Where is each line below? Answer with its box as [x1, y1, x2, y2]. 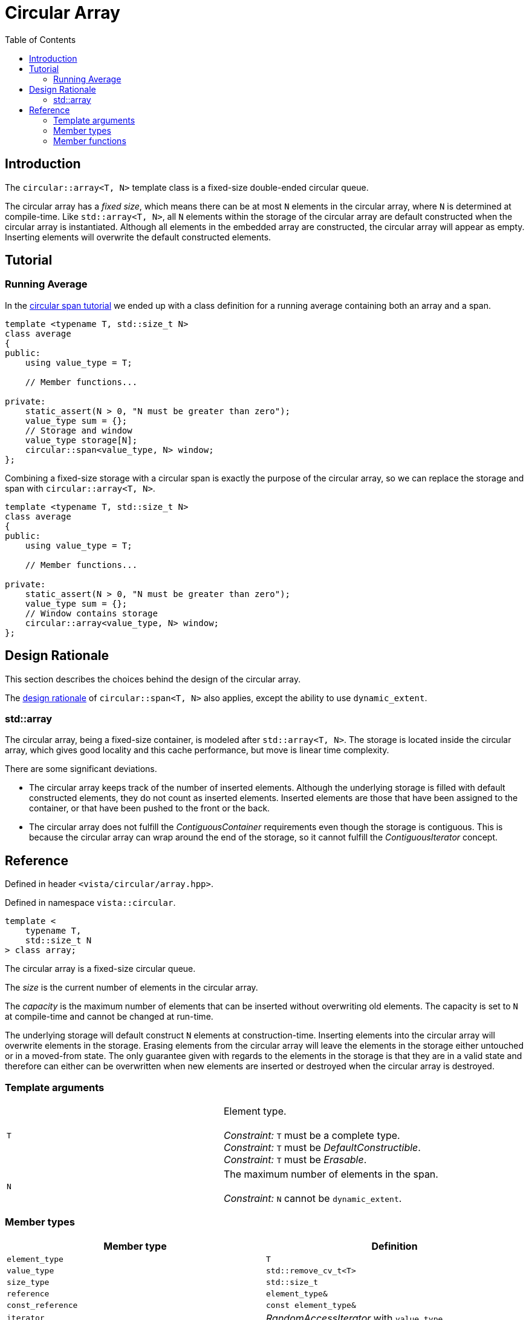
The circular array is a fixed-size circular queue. [5, 963, 196, 974]
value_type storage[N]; [25, 435, 138, 445]
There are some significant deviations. [5, 764, 157, 774]
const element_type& [266, 1300, 356, 1310]
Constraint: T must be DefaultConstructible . [223, 1141, 421, 1153]
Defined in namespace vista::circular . [5, 897, 176, 908]
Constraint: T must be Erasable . [223, 1153, 367, 1166]
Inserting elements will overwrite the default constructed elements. [5, 231, 271, 242]
